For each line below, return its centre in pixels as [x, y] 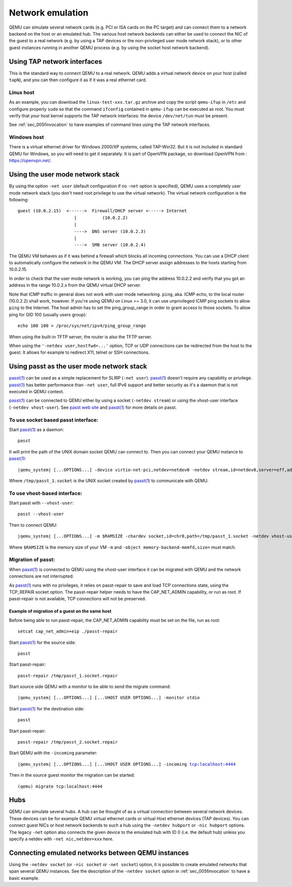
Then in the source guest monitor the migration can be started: [72, 775]
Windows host [27, 137]
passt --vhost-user [41, 514]
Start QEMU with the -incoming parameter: [53, 753]
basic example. [24, 878]
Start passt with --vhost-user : [41, 503]
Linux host [22, 92]
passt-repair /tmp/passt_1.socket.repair [68, 676]
